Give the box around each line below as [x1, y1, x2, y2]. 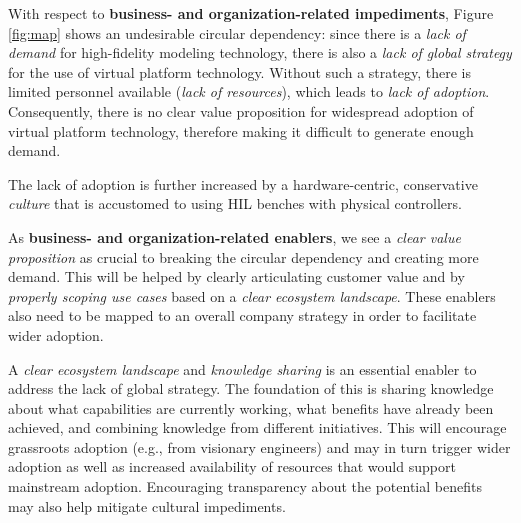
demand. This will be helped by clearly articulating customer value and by [8, 266, 465, 287]
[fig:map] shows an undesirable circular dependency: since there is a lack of [8, 22, 466, 43]
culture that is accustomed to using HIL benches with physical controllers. [8, 193, 462, 214]
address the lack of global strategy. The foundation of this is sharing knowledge [8, 378, 494, 399]
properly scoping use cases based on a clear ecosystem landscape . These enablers [8, 285, 496, 306]
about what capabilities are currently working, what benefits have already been [8, 397, 494, 418]
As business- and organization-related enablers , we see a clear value [8, 226, 461, 247]
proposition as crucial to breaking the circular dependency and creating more [8, 246, 479, 267]
